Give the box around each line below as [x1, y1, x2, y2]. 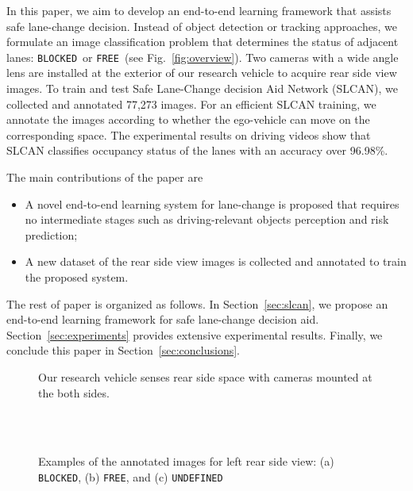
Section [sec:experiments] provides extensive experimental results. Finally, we [6, 326, 383, 343]
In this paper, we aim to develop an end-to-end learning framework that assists [6, 2, 392, 18]
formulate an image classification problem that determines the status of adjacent [6, 33, 399, 50]
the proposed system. [25, 268, 129, 285]
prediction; [25, 226, 78, 243]
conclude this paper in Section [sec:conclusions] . [6, 342, 240, 359]
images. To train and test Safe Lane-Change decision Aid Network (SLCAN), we [6, 80, 398, 97]
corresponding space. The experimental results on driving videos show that [6, 126, 371, 143]
